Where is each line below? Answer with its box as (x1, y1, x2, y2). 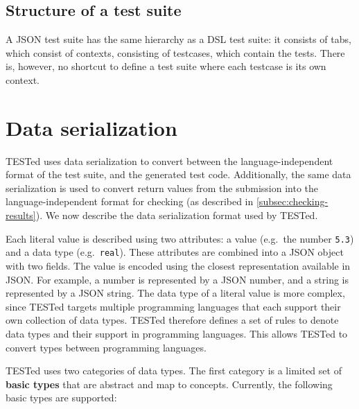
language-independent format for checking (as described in (6, 194, 254, 209)
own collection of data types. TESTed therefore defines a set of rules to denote (6, 313, 339, 327)
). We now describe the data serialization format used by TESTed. (35, 208, 318, 223)
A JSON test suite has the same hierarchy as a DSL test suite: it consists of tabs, (6, 32, 351, 46)
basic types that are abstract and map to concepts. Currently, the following (6, 376, 333, 391)
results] (6, 208, 36, 223)
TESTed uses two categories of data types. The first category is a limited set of (6, 363, 342, 378)
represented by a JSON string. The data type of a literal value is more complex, (6, 286, 345, 300)
